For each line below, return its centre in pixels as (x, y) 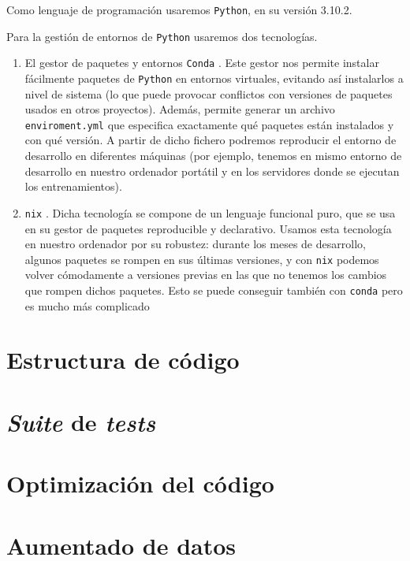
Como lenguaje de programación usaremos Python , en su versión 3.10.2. (179, 9)
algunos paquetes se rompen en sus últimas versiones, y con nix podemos (202, 259)
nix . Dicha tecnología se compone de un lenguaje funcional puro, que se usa (210, 212)
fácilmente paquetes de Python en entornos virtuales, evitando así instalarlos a (214, 78)
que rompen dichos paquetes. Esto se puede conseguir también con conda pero (214, 290)
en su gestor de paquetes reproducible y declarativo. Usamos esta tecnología (208, 228)
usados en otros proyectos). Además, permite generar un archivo (180, 109)
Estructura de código (123, 360)
